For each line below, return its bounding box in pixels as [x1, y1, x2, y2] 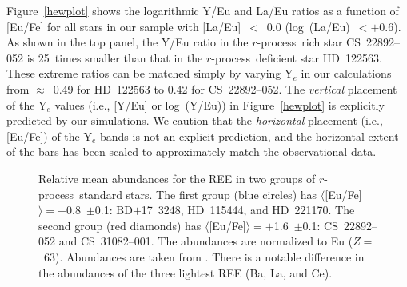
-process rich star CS [257, 34, 361, 50]
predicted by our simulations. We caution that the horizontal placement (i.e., [6, 112, 383, 129]
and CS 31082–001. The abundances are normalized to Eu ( [58, 233, 353, 249]
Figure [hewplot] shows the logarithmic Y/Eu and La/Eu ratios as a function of [6, 2, 399, 18]
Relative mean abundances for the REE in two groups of [38, 169, 316, 186]
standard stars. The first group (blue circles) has [79, 185, 317, 202]
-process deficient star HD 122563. [211, 49, 382, 66]
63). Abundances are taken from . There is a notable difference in [43, 248, 365, 265]
